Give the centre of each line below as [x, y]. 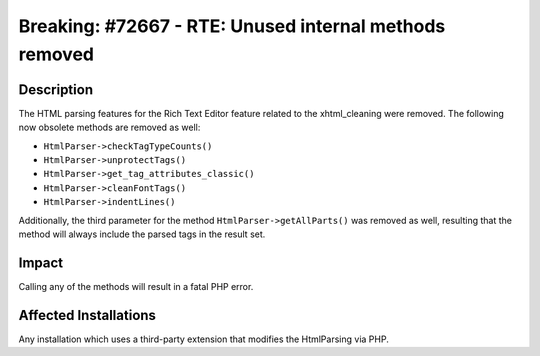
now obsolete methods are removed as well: [109, 127]
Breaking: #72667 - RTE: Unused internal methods [232, 26]
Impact [41, 262]
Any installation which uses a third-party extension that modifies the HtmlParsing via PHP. [203, 339]
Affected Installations [87, 315]
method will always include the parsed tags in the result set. [142, 234]
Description [56, 89]
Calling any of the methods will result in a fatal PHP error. [136, 286]
